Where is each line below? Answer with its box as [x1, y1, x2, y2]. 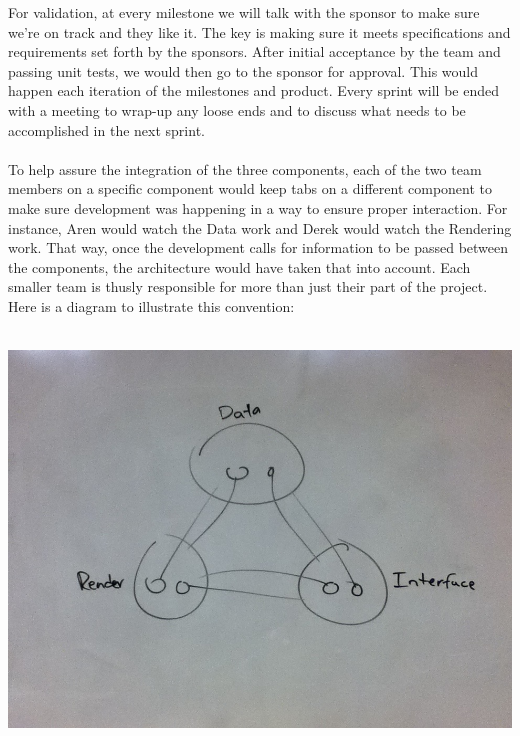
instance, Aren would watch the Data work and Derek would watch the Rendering [8, 217, 512, 238]
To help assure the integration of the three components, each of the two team [8, 158, 482, 179]
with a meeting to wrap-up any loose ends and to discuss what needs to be [8, 99, 466, 120]
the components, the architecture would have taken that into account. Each [8, 256, 471, 277]
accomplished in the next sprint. [8, 119, 205, 140]
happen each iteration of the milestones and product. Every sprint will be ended [8, 80, 500, 101]
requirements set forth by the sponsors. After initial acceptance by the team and [8, 41, 501, 62]
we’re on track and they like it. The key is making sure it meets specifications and [8, 21, 511, 42]
